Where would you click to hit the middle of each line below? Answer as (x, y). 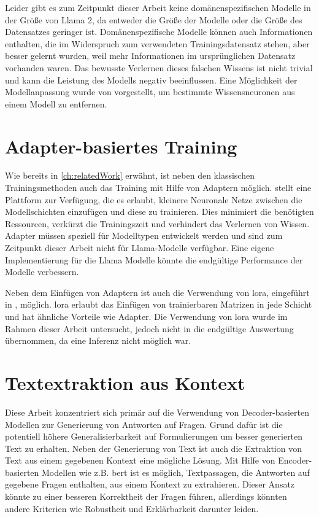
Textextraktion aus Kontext (125, 382)
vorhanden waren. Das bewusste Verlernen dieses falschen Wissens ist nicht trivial (159, 67)
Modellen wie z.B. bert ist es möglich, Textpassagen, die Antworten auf (176, 472)
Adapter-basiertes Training (121, 146)
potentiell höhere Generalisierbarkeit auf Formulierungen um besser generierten (154, 436)
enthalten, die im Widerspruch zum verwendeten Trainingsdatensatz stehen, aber (157, 43)
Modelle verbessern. (42, 272)
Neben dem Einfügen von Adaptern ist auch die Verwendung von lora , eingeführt (157, 292)
